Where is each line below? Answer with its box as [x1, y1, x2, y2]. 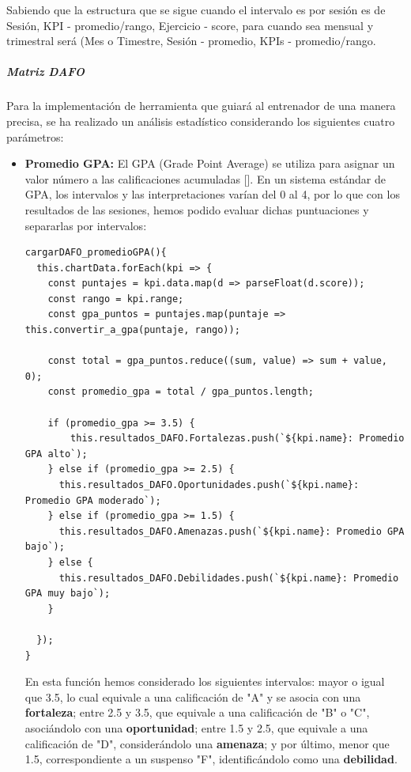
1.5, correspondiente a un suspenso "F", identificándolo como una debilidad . [25, 751, 398, 767]
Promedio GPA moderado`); [25, 494, 161, 506]
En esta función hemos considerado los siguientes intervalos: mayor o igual [25, 673, 385, 690]
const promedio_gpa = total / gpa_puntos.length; [47, 386, 314, 398]
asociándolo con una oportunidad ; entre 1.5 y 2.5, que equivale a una [25, 719, 368, 736]
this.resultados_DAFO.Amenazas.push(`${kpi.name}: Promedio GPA [58, 525, 405, 537]
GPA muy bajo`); [25, 588, 111, 600]
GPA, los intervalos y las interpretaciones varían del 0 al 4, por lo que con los [25, 186, 400, 202]
